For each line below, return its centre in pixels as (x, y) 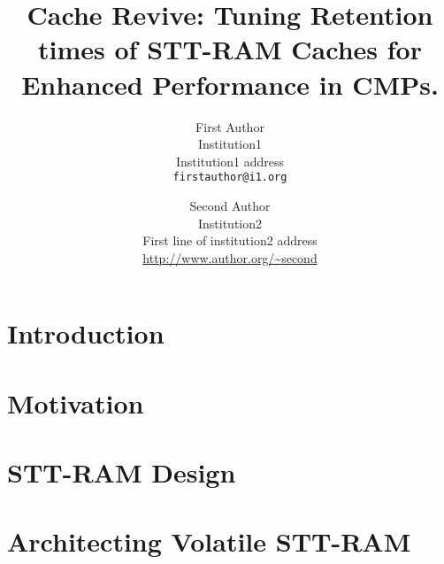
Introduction (86, 333)
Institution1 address (230, 161)
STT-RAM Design (122, 472)
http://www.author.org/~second (230, 257)
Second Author (230, 205)
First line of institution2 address (230, 240)
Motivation (76, 402)
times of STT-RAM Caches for (230, 49)
